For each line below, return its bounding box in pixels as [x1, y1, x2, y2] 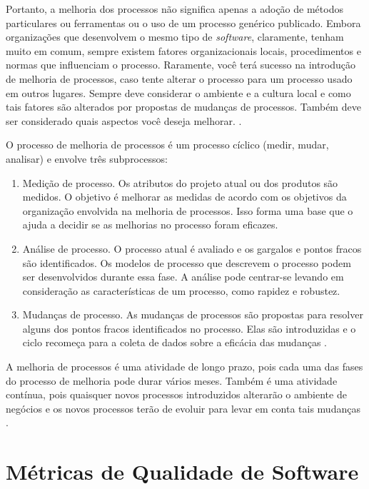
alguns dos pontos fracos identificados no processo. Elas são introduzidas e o [22, 321, 356, 336]
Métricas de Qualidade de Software [6, 457, 359, 486]
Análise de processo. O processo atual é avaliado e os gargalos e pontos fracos [22, 241, 362, 256]
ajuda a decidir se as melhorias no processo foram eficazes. [22, 217, 278, 232]
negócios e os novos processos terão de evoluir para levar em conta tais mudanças [6, 400, 360, 415]
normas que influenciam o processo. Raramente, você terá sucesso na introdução [6, 57, 356, 72]
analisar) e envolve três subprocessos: [6, 151, 168, 166]
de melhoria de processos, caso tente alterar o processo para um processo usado [6, 71, 353, 86]
